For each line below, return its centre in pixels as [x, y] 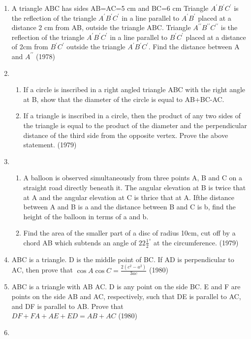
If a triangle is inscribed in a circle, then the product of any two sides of [132, 116]
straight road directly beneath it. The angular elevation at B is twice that [135, 187]
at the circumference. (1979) [196, 242]
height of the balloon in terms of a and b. [86, 216]
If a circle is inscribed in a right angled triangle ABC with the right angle [134, 89]
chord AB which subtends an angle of [80, 242]
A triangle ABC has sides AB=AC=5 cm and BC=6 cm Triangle [110, 8]
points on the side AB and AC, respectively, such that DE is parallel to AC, [126, 296]
